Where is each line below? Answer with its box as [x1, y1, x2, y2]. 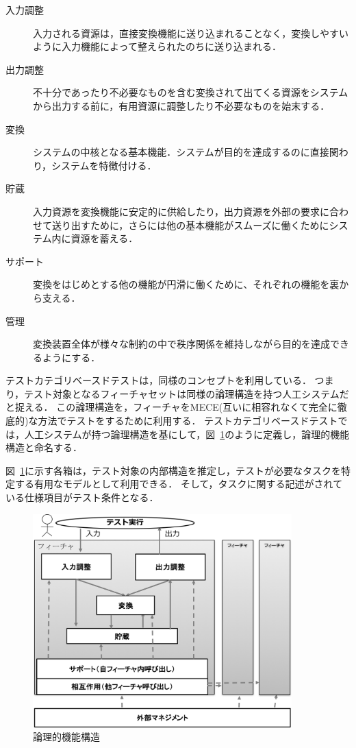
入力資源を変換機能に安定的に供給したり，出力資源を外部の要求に [33, 204, 330, 218]
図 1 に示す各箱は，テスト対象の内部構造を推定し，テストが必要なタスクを [5, 463, 341, 477]
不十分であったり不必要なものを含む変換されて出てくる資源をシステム [33, 85, 348, 99]
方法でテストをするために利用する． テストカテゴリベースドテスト [38, 413, 338, 428]
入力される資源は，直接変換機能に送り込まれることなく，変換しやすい [33, 25, 349, 40]
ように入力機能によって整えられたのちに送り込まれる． [33, 39, 281, 53]
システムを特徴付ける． [51, 158, 157, 172]
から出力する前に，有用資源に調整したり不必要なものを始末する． [33, 98, 330, 112]
